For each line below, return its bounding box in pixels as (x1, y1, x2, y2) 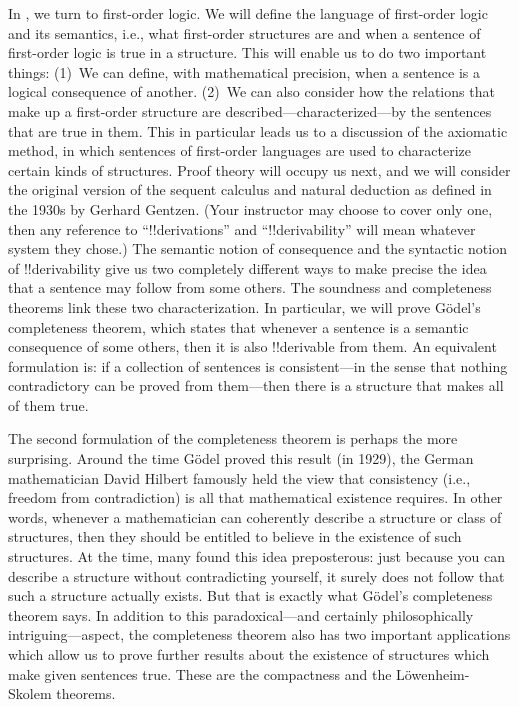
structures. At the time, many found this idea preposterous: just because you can (8, 546, 505, 567)
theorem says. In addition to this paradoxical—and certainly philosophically (8, 604, 474, 625)
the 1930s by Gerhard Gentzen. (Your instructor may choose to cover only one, (8, 198, 493, 219)
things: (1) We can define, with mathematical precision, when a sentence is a (8, 61, 481, 82)
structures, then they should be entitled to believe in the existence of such (8, 526, 462, 547)
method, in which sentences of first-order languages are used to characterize (8, 140, 471, 161)
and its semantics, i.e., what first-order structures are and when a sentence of (8, 22, 481, 43)
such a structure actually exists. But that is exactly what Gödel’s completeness (8, 585, 493, 606)
